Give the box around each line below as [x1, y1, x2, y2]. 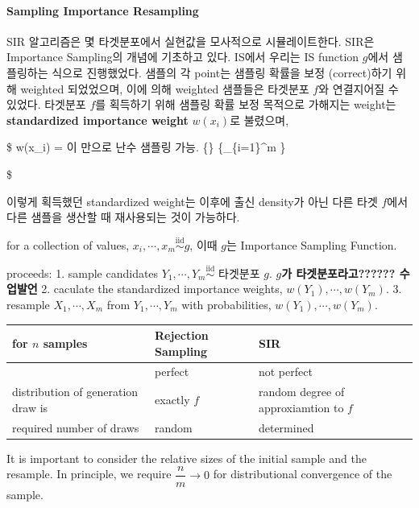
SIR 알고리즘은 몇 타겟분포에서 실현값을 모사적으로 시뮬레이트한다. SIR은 [6, 32, 375, 49]
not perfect [258, 363, 313, 380]
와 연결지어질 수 [318, 80, 399, 97]
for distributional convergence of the [213, 465, 392, 482]
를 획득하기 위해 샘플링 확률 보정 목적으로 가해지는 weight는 [95, 96, 396, 113]
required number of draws [12, 419, 139, 436]
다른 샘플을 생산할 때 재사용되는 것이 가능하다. [6, 209, 240, 225]
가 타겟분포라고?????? [281, 264, 396, 281]
